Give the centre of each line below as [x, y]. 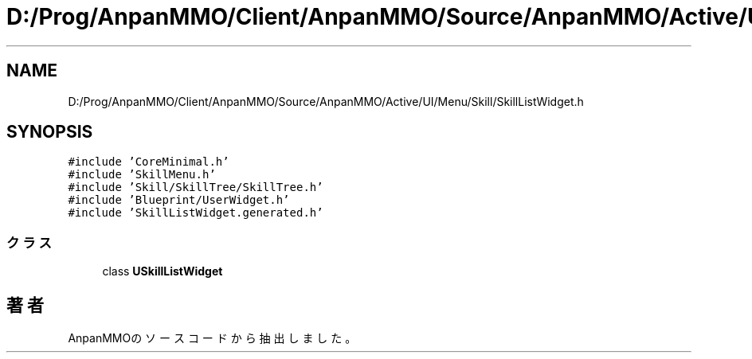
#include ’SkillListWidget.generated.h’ [196, 213]
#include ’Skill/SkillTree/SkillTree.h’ [196, 187]
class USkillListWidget [163, 271]
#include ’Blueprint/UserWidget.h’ [179, 200]
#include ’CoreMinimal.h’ [149, 162]
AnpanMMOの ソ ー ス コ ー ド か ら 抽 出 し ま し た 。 [212, 338]
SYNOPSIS [50, 132]
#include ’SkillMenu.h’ [142, 175]
